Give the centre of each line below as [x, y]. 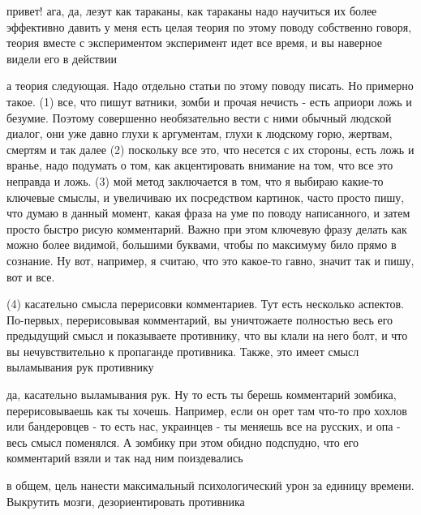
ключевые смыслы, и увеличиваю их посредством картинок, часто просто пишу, [206, 197]
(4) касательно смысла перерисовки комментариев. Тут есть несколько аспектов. [205, 304]
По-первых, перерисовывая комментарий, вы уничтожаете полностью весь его [200, 319]
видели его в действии [62, 58]
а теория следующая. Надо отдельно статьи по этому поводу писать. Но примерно [210, 86]
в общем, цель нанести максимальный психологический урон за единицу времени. [210, 485]
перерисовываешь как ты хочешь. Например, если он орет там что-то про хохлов [207, 410]
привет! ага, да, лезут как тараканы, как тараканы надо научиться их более [192, 11]
